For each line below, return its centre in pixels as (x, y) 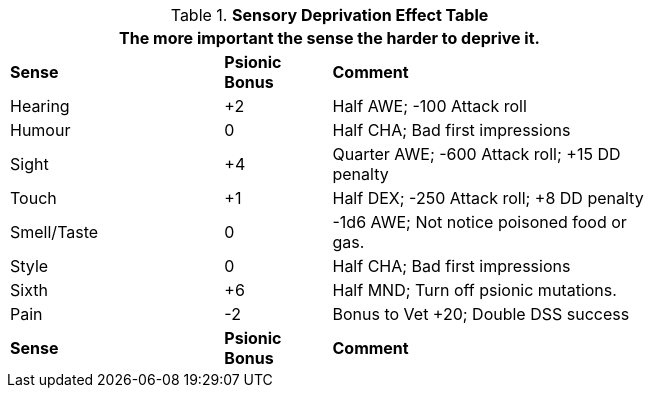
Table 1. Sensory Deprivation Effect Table (329, 15)
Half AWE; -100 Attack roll (429, 106)
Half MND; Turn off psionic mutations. (474, 290)
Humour (40, 130)
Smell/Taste (54, 232)
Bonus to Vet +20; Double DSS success (481, 314)
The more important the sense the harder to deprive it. (329, 38)
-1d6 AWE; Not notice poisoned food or (479, 222)
